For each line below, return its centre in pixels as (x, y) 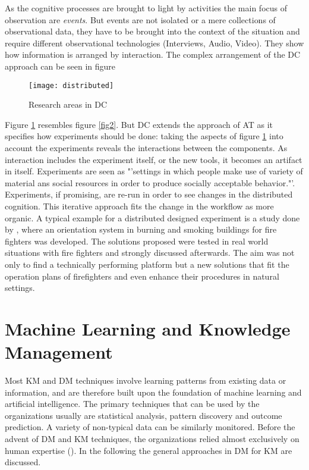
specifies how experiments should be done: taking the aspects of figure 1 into (144, 136)
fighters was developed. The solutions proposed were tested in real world (137, 241)
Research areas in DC (68, 104)
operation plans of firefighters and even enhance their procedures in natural (142, 276)
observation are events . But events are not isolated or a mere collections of (140, 19)
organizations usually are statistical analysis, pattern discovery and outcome (144, 415)
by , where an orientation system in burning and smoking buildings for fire (141, 229)
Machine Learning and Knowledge (148, 328)
